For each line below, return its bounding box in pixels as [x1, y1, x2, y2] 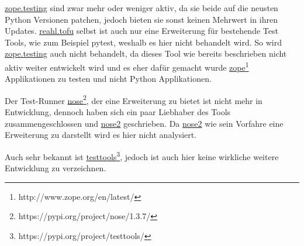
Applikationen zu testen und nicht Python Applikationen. [5, 72, 212, 85]
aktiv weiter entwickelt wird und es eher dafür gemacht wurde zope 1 [5, 59, 249, 73]
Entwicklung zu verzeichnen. [5, 162, 106, 174]
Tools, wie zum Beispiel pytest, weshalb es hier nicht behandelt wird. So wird [5, 36, 282, 48]
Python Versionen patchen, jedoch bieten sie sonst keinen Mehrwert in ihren [5, 13, 278, 25]
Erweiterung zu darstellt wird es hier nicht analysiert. [5, 129, 197, 141]
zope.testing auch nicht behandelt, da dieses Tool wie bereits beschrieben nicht [5, 47, 287, 60]
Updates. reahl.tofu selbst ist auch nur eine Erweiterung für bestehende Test [5, 25, 278, 37]
